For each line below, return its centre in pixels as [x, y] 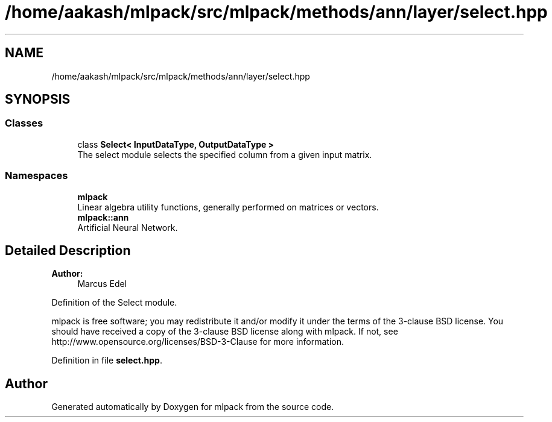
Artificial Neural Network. [128, 227]
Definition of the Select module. [114, 303]
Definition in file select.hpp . [107, 361]
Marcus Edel [102, 284]
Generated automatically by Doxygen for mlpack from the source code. [193, 407]
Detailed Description [68, 250]
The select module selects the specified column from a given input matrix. [225, 154]
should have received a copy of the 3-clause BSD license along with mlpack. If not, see [225, 332]
